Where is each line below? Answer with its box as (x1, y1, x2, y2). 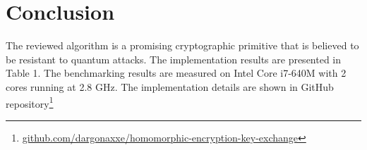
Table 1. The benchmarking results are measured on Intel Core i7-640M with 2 (6, 65, 347, 80)
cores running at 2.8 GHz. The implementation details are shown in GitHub (6, 79, 334, 94)
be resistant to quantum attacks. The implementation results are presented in (6, 51, 342, 66)
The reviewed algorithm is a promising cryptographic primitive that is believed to (6, 38, 359, 53)
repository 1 (6, 94, 54, 111)
